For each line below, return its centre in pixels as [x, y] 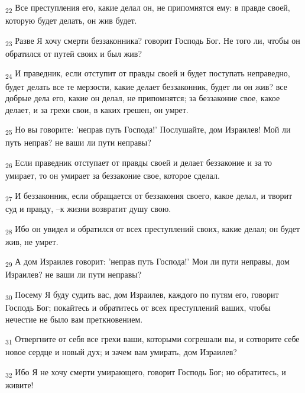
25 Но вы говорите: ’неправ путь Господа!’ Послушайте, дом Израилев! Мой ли [148, 130]
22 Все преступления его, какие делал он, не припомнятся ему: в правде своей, [148, 8]
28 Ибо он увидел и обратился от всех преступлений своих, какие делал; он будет [153, 229]
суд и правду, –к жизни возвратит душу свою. [88, 208]
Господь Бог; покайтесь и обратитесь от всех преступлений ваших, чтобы [138, 307]
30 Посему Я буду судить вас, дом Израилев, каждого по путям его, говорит [142, 295]
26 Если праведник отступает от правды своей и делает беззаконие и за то [139, 163]
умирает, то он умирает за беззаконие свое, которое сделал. [113, 175]
